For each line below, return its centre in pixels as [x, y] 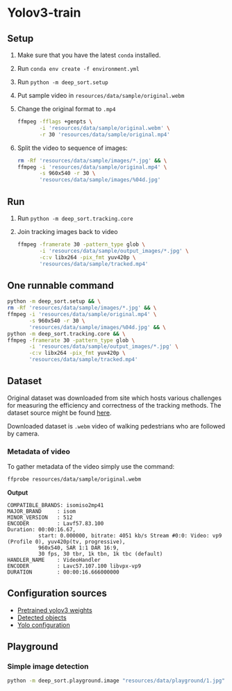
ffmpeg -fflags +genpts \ [55, 122]
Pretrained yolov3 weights [55, 610]
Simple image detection [48, 667]
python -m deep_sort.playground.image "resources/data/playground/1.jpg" [116, 681]
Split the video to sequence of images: [72, 148]
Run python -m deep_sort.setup [63, 82]
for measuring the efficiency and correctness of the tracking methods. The [114, 405]
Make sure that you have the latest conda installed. [89, 55]
